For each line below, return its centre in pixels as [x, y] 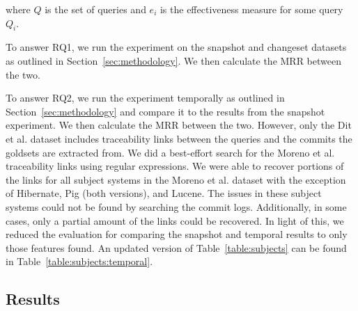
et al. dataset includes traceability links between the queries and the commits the [179, 138]
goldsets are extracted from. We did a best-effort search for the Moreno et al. [170, 152]
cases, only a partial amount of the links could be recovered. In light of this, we [175, 220]
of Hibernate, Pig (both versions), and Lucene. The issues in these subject [164, 193]
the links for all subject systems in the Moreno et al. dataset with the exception [176, 179]
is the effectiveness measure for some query [251, 9]
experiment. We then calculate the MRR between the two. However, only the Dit [179, 125]
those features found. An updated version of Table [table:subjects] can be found [176, 247]
